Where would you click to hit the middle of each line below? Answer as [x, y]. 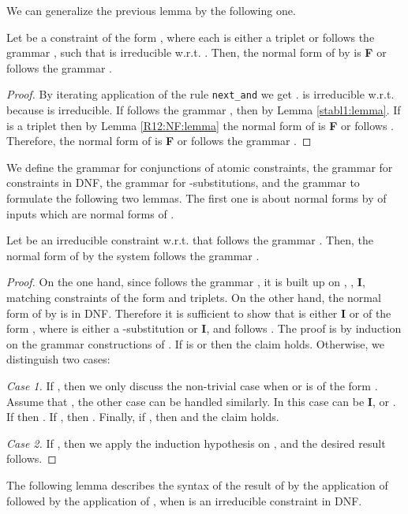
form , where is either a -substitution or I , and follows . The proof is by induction [204, 328]
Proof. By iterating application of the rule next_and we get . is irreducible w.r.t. [200, 94]
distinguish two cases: [58, 359]
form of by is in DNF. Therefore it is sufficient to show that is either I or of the [199, 313]
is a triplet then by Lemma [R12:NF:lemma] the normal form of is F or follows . [200, 125]
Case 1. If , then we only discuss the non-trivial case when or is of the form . [192, 385]
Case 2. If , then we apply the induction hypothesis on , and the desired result [196, 443]
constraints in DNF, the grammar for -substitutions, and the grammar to [183, 183]
